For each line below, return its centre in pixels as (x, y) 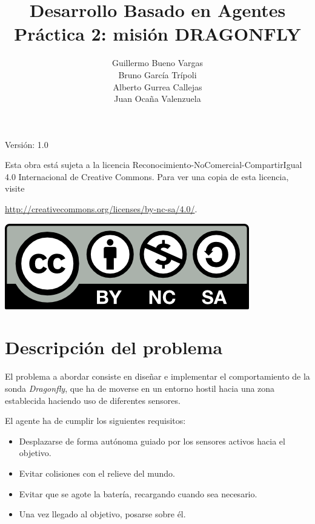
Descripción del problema (114, 347)
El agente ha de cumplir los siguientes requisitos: (95, 421)
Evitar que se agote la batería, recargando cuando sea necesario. (138, 493)
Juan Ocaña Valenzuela (157, 99)
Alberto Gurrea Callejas (157, 86)
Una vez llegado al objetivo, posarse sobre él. (102, 514)
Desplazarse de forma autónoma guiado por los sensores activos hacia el (152, 441)
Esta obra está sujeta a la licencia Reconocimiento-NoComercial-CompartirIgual (154, 165)
